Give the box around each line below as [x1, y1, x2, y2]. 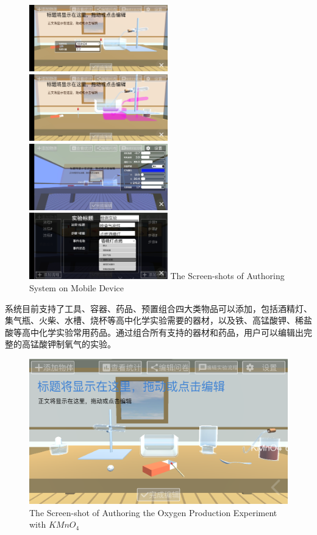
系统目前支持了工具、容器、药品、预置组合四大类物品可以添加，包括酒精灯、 [5, 302, 312, 314]
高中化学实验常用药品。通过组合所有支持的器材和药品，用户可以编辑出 [21, 325, 304, 338]
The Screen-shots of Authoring [170, 269, 285, 282]
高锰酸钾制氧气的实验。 [21, 338, 116, 350]
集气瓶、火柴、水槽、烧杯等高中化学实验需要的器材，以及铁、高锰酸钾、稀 [5, 314, 304, 327]
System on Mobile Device [29, 282, 124, 294]
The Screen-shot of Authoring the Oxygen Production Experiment [29, 506, 277, 519]
